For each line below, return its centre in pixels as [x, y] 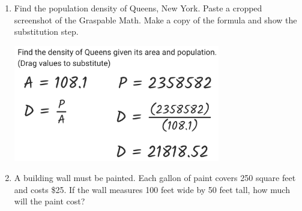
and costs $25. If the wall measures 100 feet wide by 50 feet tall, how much [152, 189]
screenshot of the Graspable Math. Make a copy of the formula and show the [156, 19]
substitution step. [46, 31]
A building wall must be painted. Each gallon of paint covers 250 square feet [155, 178]
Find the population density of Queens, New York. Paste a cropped [138, 8]
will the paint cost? [50, 201]
